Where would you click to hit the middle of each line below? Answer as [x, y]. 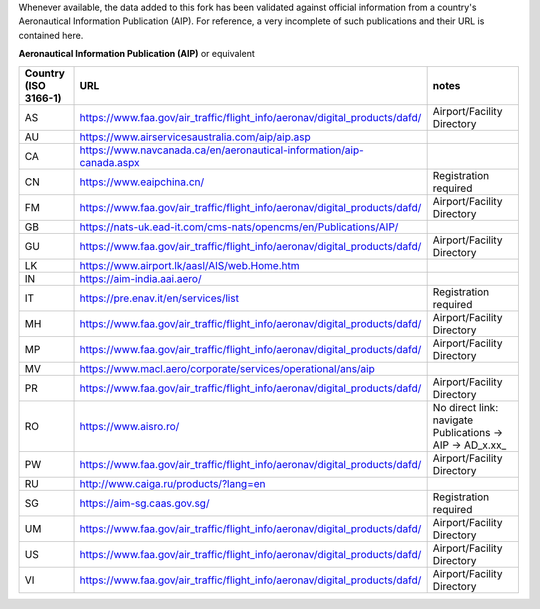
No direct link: [465, 407]
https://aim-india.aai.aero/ [140, 278]
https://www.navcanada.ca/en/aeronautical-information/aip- [221, 150]
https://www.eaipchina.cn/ [142, 182]
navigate [453, 420]
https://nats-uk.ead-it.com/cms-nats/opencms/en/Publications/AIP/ [239, 227]
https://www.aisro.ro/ [129, 426]
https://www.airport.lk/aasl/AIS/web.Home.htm [189, 265]
